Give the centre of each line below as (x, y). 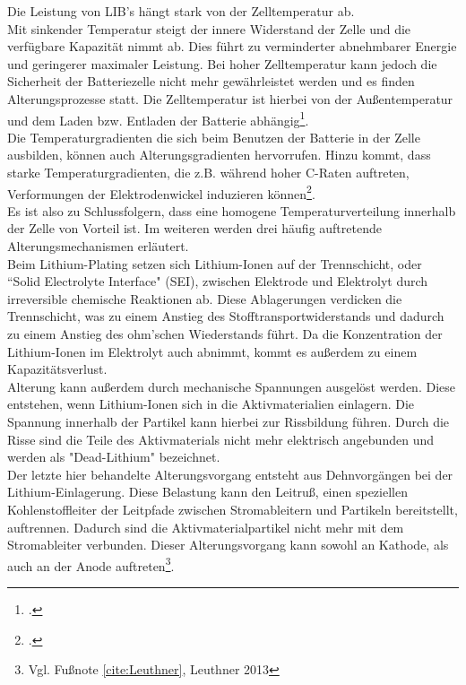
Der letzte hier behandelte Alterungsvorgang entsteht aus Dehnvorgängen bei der (230, 474)
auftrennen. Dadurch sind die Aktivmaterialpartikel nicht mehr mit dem (206, 527)
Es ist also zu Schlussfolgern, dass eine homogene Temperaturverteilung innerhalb (232, 210)
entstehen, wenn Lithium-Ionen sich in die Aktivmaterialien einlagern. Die (211, 404)
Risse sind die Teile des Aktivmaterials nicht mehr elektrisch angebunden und (220, 439)
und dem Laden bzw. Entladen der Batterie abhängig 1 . (158, 118)
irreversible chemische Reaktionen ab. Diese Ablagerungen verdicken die (205, 298)
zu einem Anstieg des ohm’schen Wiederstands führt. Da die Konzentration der (225, 334)
